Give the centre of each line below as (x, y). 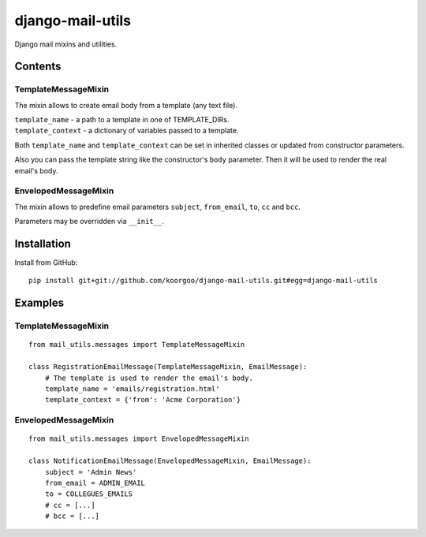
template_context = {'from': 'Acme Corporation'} (142, 400)
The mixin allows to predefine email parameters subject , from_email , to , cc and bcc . (158, 207)
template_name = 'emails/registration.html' (132, 389)
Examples (39, 303)
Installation (43, 244)
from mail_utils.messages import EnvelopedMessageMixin (139, 439)
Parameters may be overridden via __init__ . (90, 222)
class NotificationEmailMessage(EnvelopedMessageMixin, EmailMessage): (170, 461)
